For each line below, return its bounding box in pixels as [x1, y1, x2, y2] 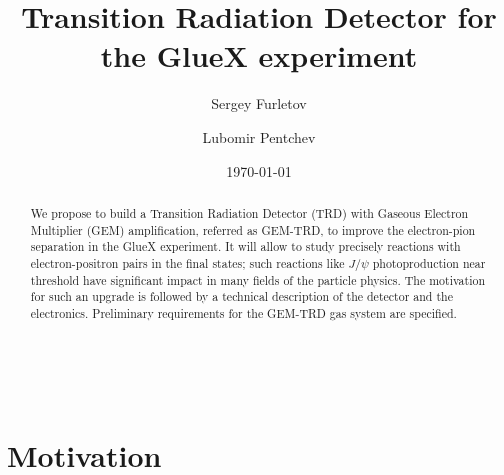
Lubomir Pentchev [202, 126, 316, 147]
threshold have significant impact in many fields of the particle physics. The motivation [30, 271, 486, 288]
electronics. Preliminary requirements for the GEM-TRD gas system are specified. [30, 304, 457, 321]
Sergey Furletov [211, 93, 307, 114]
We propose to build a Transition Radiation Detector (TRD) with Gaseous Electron [30, 204, 469, 221]
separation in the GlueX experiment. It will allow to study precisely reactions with [30, 238, 461, 255]
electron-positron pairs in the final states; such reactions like [30, 254, 345, 271]
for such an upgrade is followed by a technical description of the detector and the [30, 288, 453, 305]
